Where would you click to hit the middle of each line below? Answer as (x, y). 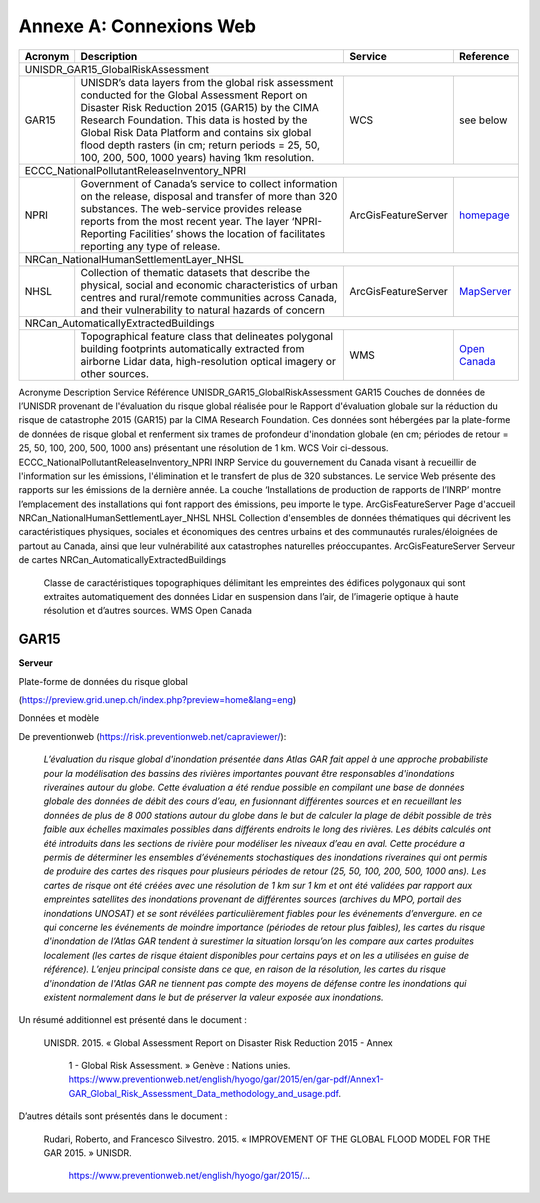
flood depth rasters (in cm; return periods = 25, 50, (200, 145)
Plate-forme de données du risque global (103, 681)
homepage (484, 215)
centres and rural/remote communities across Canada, (209, 297)
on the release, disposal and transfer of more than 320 (209, 196)
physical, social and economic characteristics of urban (209, 285)
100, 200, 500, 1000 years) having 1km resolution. (197, 157)
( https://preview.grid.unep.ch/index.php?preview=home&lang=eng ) (157, 700)
